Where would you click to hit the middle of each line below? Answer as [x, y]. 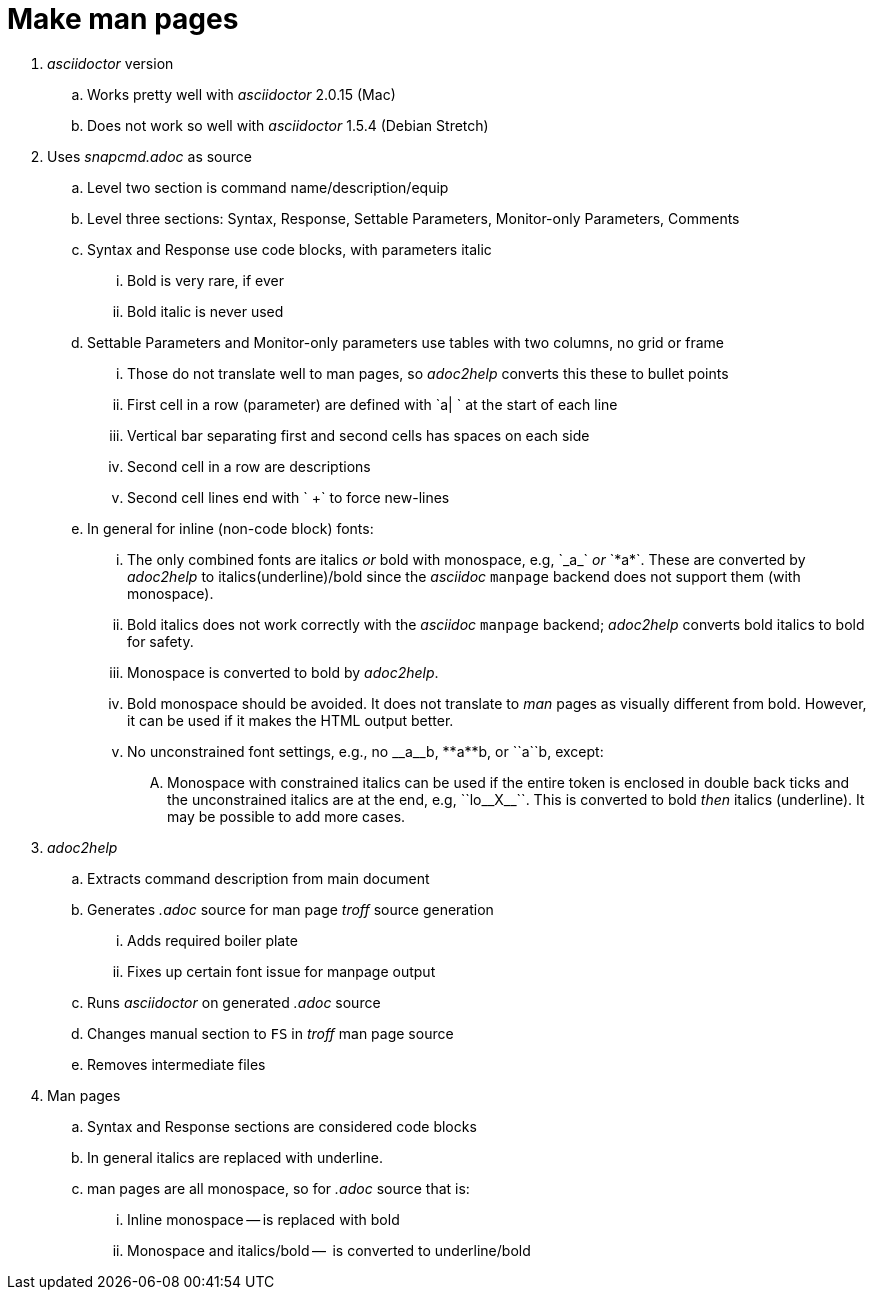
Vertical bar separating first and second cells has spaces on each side [358, 435]
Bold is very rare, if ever [205, 280]
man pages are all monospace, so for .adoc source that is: [278, 1188]
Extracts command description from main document [258, 878]
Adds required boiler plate [212, 940]
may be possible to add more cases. [286, 816]
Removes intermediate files [176, 1064]
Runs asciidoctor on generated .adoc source [234, 1002]
